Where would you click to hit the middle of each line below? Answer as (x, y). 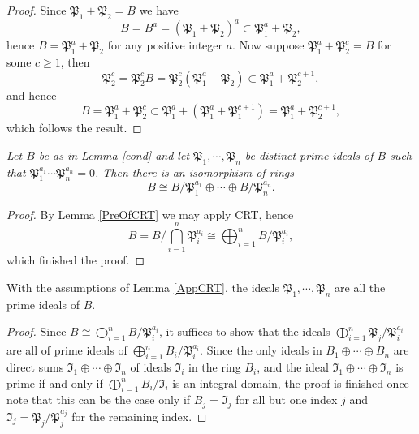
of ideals (151, 367)
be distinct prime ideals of (309, 155)
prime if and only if (55, 382)
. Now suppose (268, 45)
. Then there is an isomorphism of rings (194, 172)
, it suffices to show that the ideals (244, 331)
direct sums (35, 367)
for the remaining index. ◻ (139, 416)
